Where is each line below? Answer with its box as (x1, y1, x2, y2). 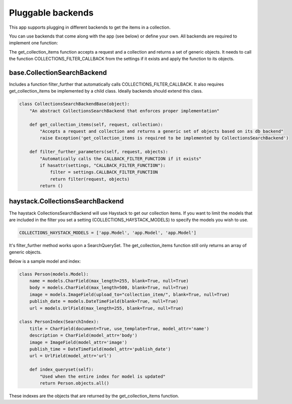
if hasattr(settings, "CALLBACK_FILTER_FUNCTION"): (39, 162, 166, 168)
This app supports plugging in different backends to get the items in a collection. (9, 24, 171, 30)
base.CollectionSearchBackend (9, 68, 107, 77)
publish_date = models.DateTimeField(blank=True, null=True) (29, 299, 179, 304)
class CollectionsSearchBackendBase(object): (19, 101, 130, 107)
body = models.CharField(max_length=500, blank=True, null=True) (29, 285, 189, 290)
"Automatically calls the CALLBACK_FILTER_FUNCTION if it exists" (39, 156, 202, 161)
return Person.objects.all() (39, 380, 109, 386)
